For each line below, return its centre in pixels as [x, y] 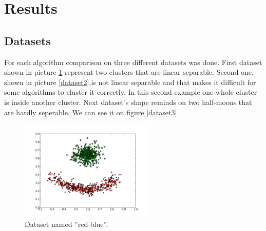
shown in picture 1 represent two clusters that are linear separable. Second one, [129, 72]
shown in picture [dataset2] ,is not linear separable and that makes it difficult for [130, 82]
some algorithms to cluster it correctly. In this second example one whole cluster [131, 92]
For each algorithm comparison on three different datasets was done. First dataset [133, 62]
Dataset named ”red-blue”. [66, 224]
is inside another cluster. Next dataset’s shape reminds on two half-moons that [128, 102]
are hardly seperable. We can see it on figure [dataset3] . [92, 112]
